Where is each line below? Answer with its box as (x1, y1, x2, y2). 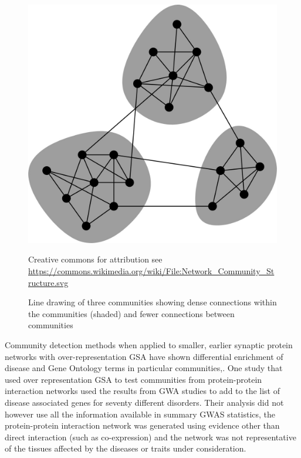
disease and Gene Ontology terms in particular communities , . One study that (5, 362, 283, 374)
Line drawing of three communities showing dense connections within (28, 296, 277, 308)
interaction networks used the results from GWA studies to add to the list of (5, 385, 280, 397)
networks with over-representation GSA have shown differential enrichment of (5, 350, 283, 362)
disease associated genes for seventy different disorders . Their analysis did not (5, 396, 284, 408)
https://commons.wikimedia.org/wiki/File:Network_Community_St (28, 264, 275, 277)
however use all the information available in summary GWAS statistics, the (5, 408, 276, 420)
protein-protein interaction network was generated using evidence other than (5, 419, 280, 432)
